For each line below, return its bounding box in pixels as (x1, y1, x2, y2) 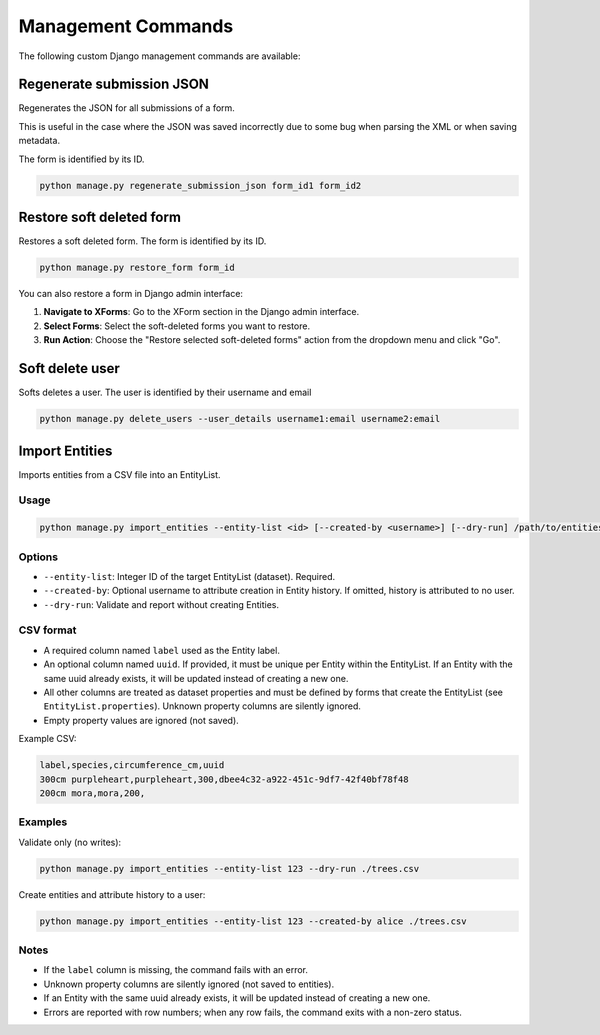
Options (18, 550, 59, 564)
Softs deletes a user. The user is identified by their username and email (18, 386, 312, 399)
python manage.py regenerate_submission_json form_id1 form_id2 (39, 180, 362, 191)
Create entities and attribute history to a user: (18, 888, 206, 900)
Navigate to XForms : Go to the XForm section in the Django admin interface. (43, 306, 360, 318)
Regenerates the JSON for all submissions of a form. (18, 102, 235, 114)
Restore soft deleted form (18, 209, 182, 226)
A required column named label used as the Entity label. (43, 644, 280, 656)
